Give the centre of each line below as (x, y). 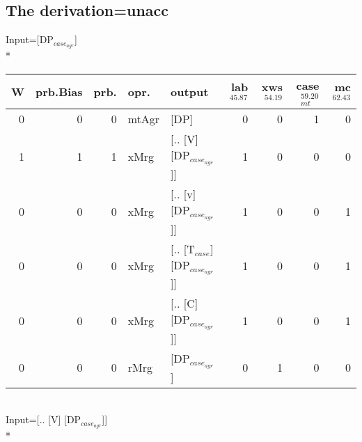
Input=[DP (30, 39)
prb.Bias (59, 91)
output (190, 91)
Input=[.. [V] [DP (44, 419)
